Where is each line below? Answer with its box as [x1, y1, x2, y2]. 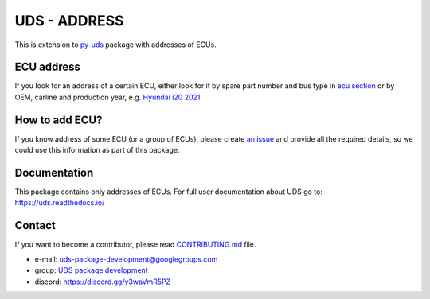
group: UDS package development [34, 266, 148, 275]
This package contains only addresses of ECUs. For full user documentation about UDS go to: [14, 187, 322, 196]
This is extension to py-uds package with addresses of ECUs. [14, 40, 217, 49]
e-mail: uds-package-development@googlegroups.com [34, 254, 218, 264]
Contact [14, 219, 56, 232]
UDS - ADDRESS [14, 12, 124, 29]
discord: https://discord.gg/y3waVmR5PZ [34, 277, 171, 286]
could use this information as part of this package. [14, 146, 180, 155]
